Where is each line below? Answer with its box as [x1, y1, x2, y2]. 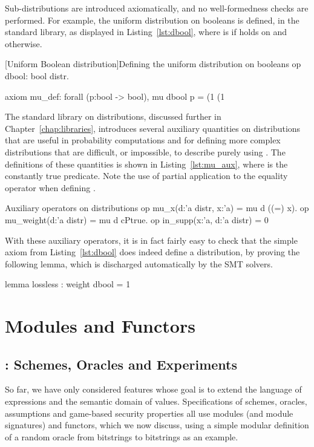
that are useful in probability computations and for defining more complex [5, 134, 281, 146]
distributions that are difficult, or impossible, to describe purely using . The [5, 145, 286, 158]
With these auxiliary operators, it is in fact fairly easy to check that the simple [5, 233, 298, 246]
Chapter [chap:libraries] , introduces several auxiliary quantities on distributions [5, 122, 301, 134]
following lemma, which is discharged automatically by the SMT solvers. [5, 257, 273, 270]
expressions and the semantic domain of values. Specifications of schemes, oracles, [5, 395, 307, 408]
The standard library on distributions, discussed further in [5, 110, 221, 123]
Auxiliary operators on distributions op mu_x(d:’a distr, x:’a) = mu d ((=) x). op [5, 201, 309, 214]
